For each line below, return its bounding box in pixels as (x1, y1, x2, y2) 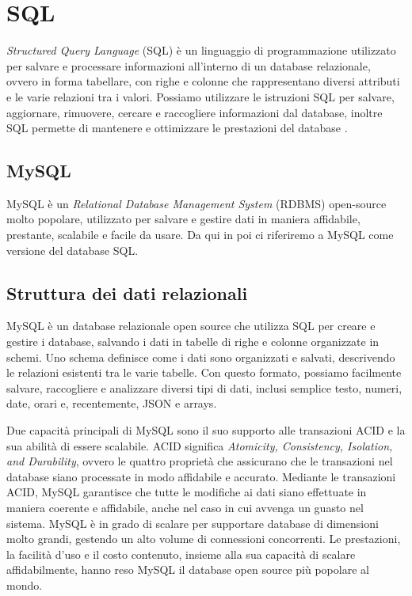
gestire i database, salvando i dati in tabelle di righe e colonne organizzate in (6, 333, 380, 350)
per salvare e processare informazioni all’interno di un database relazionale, (6, 57, 371, 74)
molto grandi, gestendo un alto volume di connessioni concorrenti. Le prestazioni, (6, 530, 401, 547)
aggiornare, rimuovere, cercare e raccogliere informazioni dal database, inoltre (6, 104, 383, 120)
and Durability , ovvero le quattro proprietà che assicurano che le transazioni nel (6, 453, 393, 469)
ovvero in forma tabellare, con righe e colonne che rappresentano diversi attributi (6, 73, 400, 89)
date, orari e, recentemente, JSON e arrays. (6, 395, 217, 412)
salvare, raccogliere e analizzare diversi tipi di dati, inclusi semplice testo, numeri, (6, 379, 402, 396)
